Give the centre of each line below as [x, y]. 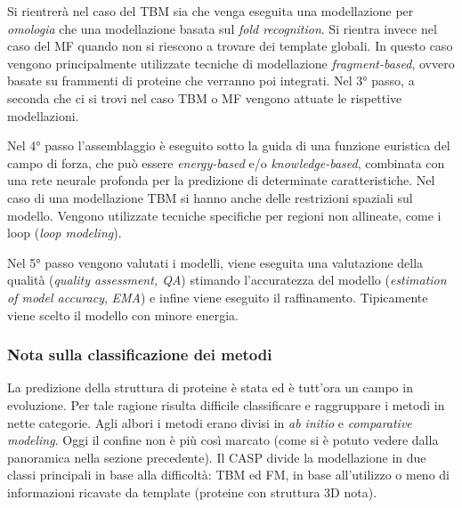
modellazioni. [43, 115]
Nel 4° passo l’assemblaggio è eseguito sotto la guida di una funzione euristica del [229, 145]
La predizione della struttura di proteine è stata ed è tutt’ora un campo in [210, 387]
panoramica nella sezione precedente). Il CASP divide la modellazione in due [217, 457]
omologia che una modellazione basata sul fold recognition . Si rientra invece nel [222, 28]
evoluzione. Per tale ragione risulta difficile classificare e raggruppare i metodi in [226, 404]
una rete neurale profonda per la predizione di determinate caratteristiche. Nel [221, 180]
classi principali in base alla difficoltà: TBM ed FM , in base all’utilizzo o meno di [228, 475]
